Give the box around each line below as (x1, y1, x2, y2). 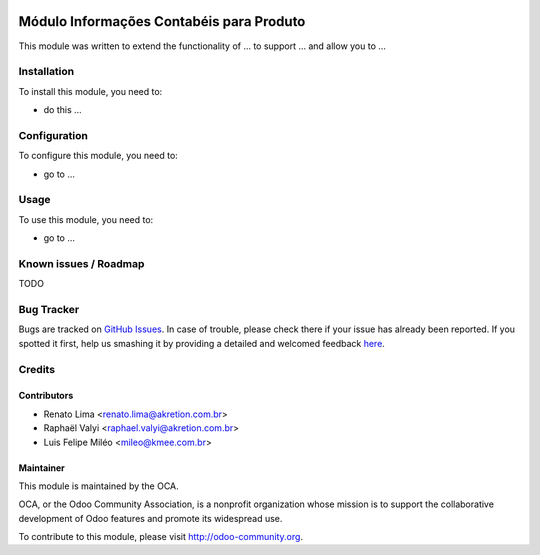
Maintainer (18, 461, 65, 474)
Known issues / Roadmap (18, 256, 145, 270)
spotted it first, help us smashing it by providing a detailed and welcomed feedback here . (18, 337, 385, 349)
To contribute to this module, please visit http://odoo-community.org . (18, 531, 304, 543)
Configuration (18, 128, 89, 142)
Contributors (18, 390, 74, 402)
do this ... (43, 104, 82, 116)
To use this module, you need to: (18, 213, 154, 225)
